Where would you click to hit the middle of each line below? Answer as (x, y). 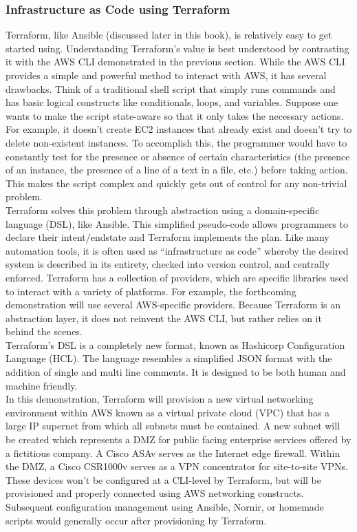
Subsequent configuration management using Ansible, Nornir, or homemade (165, 507)
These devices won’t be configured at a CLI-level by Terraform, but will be (163, 479)
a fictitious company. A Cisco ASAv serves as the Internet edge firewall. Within (173, 453)
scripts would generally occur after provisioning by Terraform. (136, 520)
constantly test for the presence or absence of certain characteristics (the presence (178, 156)
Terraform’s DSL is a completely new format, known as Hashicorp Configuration (175, 344)
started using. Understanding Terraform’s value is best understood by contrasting (177, 48)
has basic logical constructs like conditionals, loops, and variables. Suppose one (172, 102)
